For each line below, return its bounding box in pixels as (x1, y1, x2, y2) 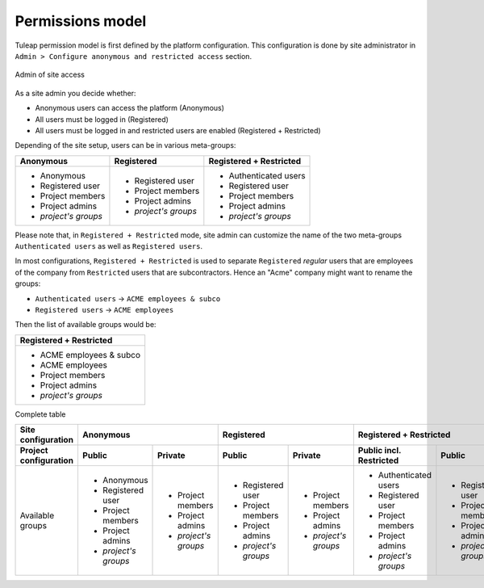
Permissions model (15, 12, 147, 30)
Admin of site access (15, 69, 85, 80)
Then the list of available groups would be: (15, 320, 156, 330)
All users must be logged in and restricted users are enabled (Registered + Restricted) (35, 125, 322, 135)
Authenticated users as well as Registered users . (15, 241, 203, 251)
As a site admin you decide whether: (15, 88, 136, 98)
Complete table (15, 409, 66, 419)
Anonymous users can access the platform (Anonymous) (35, 103, 225, 113)
